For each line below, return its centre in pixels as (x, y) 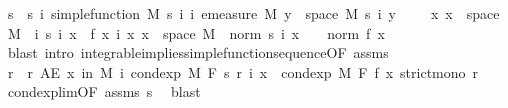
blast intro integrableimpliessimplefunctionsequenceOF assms (198, 52)
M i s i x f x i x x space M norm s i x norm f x (196, 32)
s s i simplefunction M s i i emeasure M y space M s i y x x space (253, 13)
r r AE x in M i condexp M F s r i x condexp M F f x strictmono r (243, 71)
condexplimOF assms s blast (104, 91)
